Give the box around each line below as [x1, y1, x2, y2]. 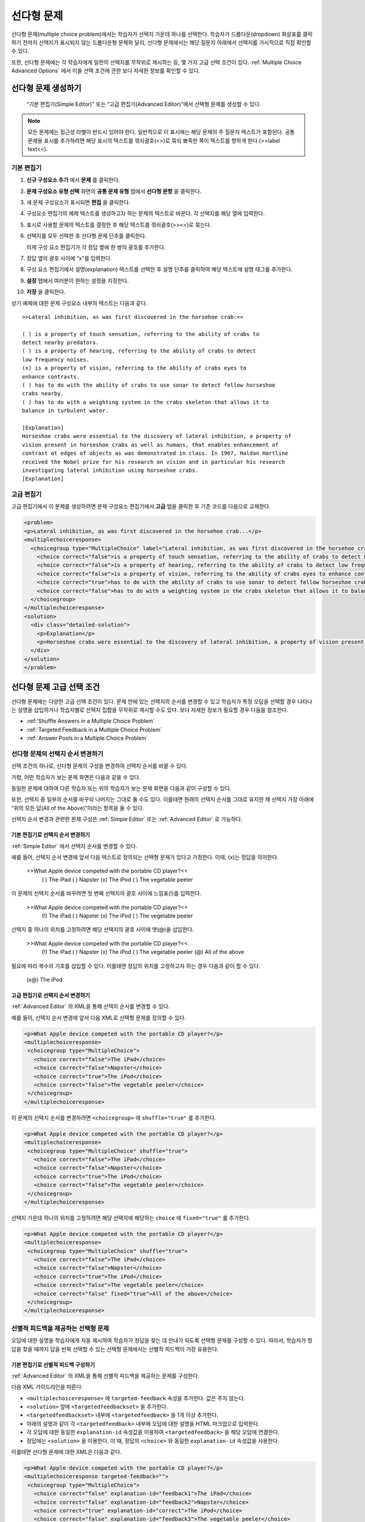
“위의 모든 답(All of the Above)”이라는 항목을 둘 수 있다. [11, 804, 144, 812]
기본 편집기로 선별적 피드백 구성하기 [11, 1361, 96, 1368]
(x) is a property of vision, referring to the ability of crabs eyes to [22, 365, 247, 371]
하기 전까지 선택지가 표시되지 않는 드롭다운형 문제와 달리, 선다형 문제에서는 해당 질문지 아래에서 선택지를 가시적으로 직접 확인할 [11, 38, 311, 46]
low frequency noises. [22, 356, 90, 363]
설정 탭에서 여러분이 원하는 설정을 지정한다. [26, 277, 129, 284]
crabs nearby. [22, 390, 64, 397]
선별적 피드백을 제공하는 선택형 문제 [11, 1324, 109, 1333]
